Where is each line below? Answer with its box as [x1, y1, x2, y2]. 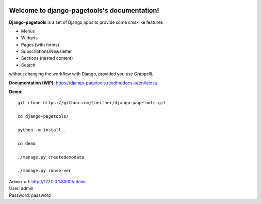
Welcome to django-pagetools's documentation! [9, 6, 160, 15]
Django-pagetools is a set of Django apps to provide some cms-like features [9, 19, 164, 25]
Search [21, 62, 36, 68]
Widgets [21, 35, 38, 41]
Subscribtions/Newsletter [21, 48, 72, 54]
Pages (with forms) [21, 42, 60, 47]
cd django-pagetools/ [17, 114, 69, 119]
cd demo [17, 141, 36, 146]
